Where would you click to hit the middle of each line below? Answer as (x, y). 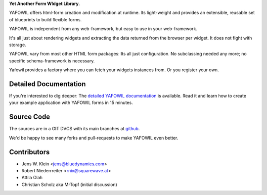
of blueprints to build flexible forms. (45, 19)
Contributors (29, 152)
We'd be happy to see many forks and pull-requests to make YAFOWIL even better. (94, 138)
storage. (18, 45)
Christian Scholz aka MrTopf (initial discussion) (69, 184)
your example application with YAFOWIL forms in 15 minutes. (71, 103)
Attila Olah (32, 178)
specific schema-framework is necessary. (52, 61)
